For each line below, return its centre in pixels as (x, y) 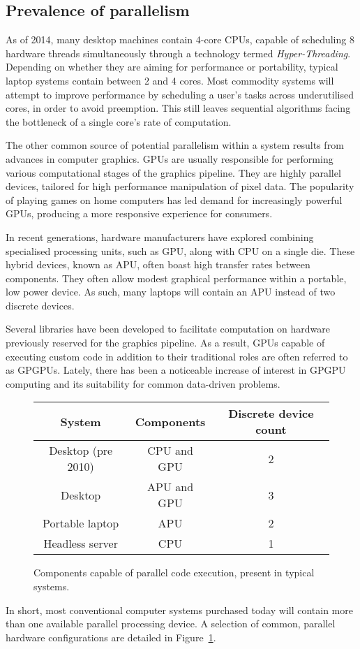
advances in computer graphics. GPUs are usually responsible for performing (170, 158)
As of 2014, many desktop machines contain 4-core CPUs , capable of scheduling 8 (180, 39)
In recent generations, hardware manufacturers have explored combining (160, 236)
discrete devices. (40, 305)
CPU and (170, 451)
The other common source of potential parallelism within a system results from (175, 145)
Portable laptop (81, 523)
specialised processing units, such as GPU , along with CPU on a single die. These (180, 250)
